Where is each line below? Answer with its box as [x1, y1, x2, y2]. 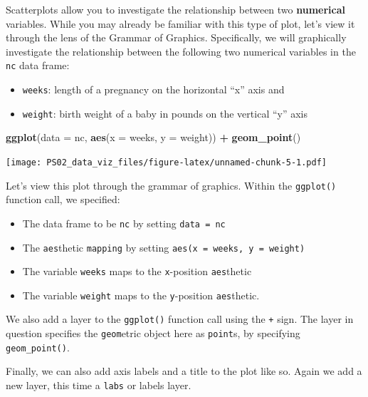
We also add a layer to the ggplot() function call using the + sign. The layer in [6, 311, 354, 326]
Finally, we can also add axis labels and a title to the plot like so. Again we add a [6, 364, 362, 378]
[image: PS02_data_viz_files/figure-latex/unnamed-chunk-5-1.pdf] [6, 157, 327, 167]
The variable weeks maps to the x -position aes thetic [22, 264, 252, 279]
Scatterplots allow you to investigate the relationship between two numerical [6, 2, 346, 16]
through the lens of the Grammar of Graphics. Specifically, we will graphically [6, 30, 347, 45]
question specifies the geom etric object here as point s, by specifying [6, 326, 300, 341]
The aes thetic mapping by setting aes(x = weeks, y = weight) [22, 239, 305, 254]
